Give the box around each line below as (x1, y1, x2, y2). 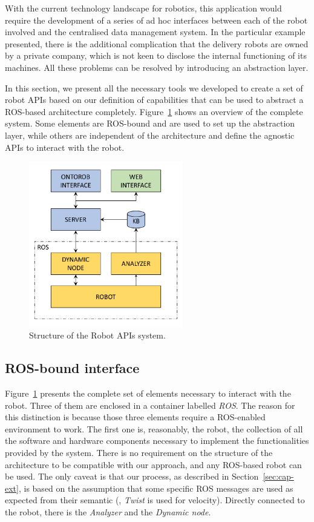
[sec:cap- (263, 470, 294, 483)
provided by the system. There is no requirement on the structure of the (5, 446, 273, 459)
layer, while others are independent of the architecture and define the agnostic (5, 128, 295, 141)
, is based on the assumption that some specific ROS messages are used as (18, 481, 293, 494)
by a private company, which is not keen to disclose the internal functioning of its (5, 49, 307, 62)
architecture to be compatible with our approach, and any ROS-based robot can (5, 458, 302, 471)
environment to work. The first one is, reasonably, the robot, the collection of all (5, 422, 303, 435)
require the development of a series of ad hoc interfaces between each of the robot (5, 13, 308, 26)
